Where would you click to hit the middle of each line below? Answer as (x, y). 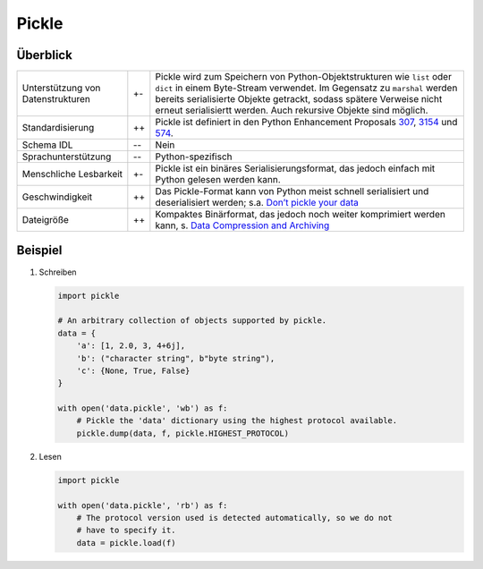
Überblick (45, 55)
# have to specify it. (126, 531)
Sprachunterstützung (67, 157)
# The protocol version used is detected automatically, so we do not (235, 518)
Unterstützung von (61, 88)
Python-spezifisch (194, 157)
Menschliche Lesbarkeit (72, 174)
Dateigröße (45, 220)
